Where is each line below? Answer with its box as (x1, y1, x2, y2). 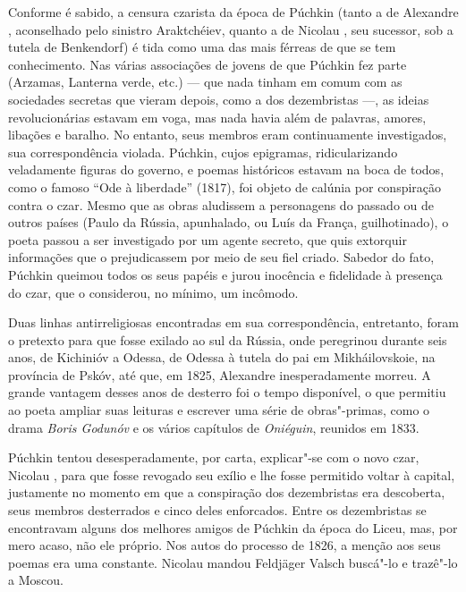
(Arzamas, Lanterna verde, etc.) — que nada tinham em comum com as (8, 72, 402, 91)
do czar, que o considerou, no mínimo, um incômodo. (8, 283, 299, 301)
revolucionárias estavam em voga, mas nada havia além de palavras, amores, (8, 107, 427, 126)
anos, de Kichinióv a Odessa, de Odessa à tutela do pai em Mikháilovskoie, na (8, 348, 436, 367)
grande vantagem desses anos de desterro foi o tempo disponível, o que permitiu (8, 383, 446, 402)
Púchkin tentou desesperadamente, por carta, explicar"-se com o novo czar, (8, 448, 419, 467)
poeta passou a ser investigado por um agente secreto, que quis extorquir (8, 230, 407, 249)
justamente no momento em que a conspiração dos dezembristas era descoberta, (8, 483, 445, 502)
